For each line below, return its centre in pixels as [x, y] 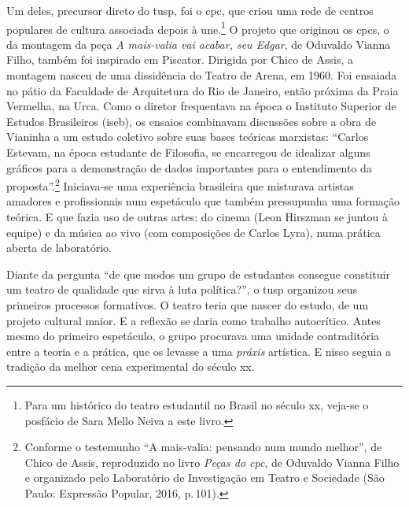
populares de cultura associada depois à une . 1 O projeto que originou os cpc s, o [198, 28]
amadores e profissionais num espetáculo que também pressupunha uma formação [203, 201]
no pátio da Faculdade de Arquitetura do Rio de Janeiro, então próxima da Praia [203, 90]
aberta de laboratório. [59, 248]
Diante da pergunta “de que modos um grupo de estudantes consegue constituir [198, 274]
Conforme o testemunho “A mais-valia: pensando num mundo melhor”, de [203, 447]
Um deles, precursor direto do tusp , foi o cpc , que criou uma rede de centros [190, 10]
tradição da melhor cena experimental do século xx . [131, 366]
